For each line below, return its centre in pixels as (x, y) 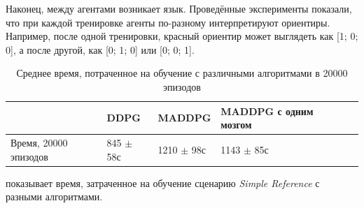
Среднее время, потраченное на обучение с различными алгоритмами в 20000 (182, 73)
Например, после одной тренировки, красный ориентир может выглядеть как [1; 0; (182, 36)
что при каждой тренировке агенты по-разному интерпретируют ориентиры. (168, 22)
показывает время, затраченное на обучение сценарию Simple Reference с (163, 183)
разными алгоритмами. (54, 196)
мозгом (236, 125)
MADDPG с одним (267, 111)
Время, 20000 (39, 142)
